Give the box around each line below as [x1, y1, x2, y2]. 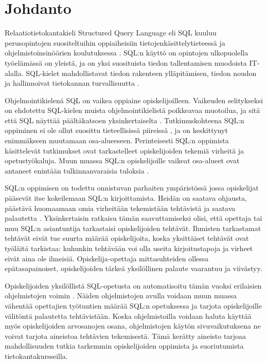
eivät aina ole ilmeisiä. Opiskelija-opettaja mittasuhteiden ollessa [5, 253, 209, 263]
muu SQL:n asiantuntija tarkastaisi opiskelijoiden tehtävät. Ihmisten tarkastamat [5, 222, 261, 233]
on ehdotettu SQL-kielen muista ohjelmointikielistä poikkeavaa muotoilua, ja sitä [5, 105, 260, 116]
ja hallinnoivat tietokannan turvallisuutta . [5, 78, 139, 88]
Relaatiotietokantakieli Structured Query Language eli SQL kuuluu [5, 27, 217, 38]
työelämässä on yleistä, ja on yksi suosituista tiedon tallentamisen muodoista [5, 57, 247, 68]
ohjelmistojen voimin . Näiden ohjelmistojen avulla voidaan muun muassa [5, 290, 237, 301]
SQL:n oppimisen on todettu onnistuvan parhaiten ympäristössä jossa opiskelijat [5, 182, 259, 193]
